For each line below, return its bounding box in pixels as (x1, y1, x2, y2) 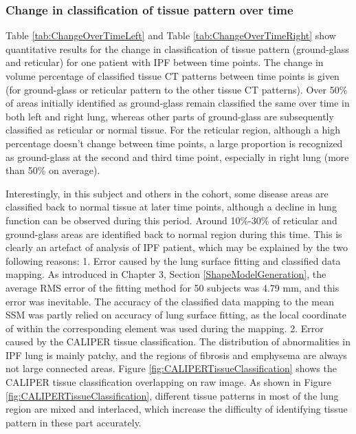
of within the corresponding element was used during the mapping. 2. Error (5, 321, 324, 335)
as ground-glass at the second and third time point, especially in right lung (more (5, 149, 349, 164)
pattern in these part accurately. (5, 415, 142, 429)
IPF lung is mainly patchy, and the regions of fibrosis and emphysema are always (5, 347, 347, 362)
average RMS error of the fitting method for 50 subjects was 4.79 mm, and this (5, 280, 340, 294)
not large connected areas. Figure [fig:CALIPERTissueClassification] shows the (5, 361, 337, 376)
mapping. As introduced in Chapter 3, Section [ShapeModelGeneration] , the (5, 267, 326, 281)
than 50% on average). (5, 163, 100, 177)
